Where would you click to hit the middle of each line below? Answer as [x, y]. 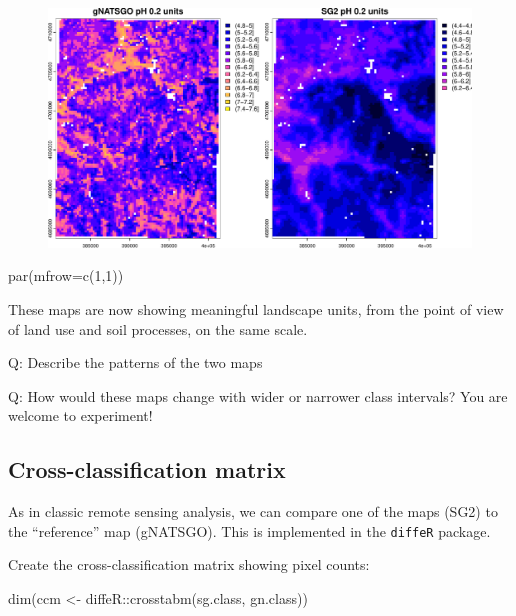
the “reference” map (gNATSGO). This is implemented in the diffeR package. [249, 530]
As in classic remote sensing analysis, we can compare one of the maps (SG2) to [253, 511]
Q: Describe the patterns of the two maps [135, 362]
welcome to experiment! [80, 415]
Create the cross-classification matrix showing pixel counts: [189, 564]
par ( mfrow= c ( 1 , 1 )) [66, 275]
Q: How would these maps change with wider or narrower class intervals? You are [258, 395]
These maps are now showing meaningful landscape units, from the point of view [256, 308]
